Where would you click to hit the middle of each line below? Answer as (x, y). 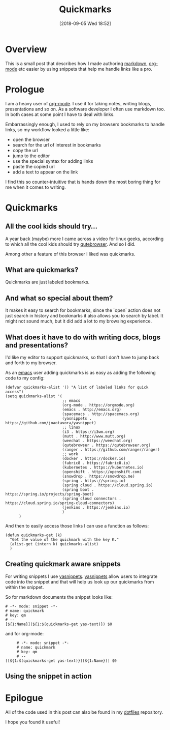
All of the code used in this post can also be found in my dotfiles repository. (84, 712)
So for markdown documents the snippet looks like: (59, 597)
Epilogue (24, 698)
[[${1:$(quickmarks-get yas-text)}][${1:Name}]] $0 (61, 661)
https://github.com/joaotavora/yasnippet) (51, 423)
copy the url (25, 150)
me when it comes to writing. (36, 187)
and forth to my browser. (31, 363)
